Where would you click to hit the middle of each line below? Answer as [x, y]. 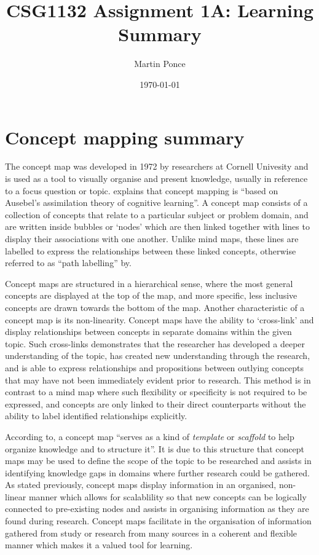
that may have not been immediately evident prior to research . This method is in [158, 380]
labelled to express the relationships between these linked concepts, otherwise [151, 250]
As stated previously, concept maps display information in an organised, [141, 485]
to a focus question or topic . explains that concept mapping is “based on [142, 190]
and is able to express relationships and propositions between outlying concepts [155, 367]
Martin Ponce [160, 64]
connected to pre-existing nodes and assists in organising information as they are [157, 509]
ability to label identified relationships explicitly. [96, 416]
